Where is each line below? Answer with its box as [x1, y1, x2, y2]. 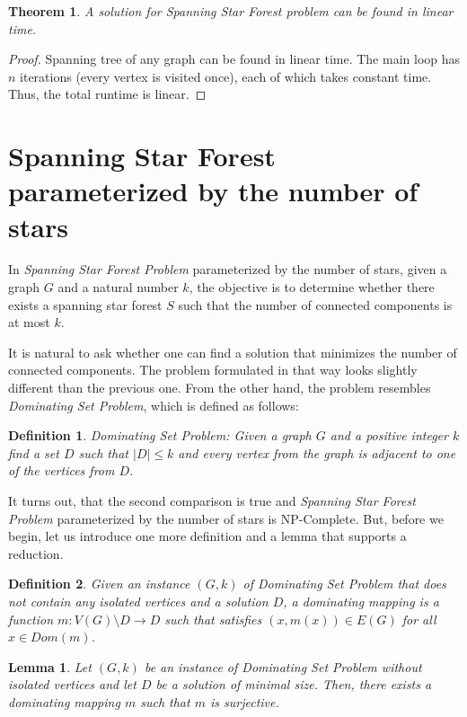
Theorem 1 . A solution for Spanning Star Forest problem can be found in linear [8, 2, 454, 20]
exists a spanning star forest [8, 295, 163, 314]
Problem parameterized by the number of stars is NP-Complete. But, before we [8, 509, 444, 527]
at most [8, 313, 50, 332]
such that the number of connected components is [178, 295, 453, 314]
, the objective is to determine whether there [189, 278, 435, 297]
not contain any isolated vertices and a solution [8, 591, 269, 610]
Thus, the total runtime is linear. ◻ [8, 84, 207, 103]
